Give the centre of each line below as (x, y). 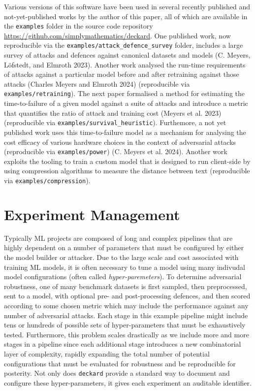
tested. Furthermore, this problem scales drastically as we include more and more (127, 334)
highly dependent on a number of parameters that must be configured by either (124, 247)
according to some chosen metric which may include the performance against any (126, 305)
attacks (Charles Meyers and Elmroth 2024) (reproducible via (97, 83)
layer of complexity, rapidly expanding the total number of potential (107, 353)
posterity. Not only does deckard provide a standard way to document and (117, 373)
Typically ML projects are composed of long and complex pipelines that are (118, 238)
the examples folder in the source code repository (79, 26)
